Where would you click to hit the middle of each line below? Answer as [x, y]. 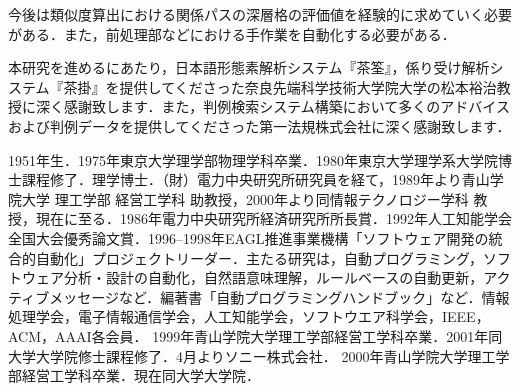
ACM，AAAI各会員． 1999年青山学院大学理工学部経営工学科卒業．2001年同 [255, 335]
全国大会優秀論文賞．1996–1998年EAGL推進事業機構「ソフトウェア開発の [248, 237]
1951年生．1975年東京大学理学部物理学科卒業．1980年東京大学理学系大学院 [253, 159]
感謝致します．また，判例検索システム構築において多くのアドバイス [286, 106]
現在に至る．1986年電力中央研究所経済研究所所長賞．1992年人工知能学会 [273, 218]
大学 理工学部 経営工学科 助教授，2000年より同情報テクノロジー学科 [245, 198]
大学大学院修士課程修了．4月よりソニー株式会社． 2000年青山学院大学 [238, 355]
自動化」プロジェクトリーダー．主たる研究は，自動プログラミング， [259, 257]
